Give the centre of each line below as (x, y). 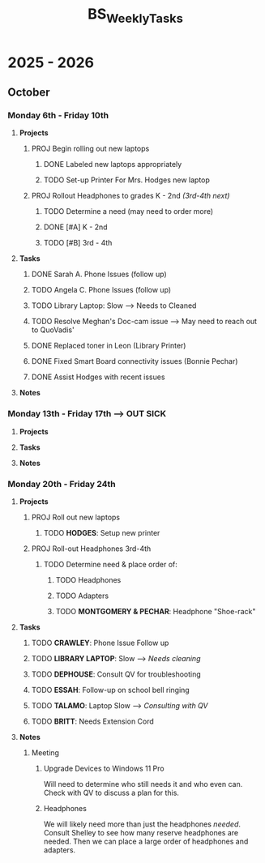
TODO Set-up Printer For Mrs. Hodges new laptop (126, 180)
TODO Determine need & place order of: (110, 565)
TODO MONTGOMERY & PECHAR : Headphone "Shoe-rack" (156, 612)
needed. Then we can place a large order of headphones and (146, 842)
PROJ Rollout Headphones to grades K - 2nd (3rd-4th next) (130, 196)
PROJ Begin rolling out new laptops (90, 149)
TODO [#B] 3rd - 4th (78, 243)
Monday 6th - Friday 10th (58, 116)
